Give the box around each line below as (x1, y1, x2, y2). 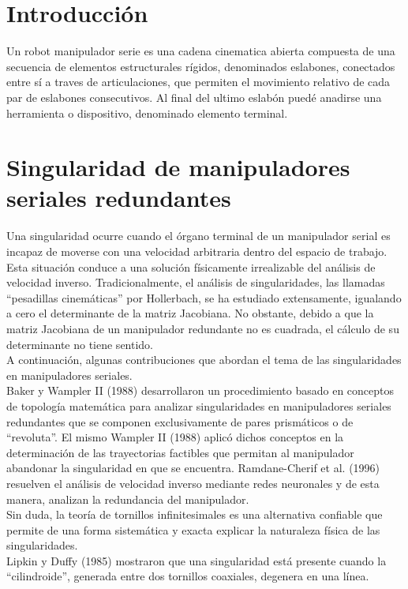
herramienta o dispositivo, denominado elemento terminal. (6, 104, 288, 121)
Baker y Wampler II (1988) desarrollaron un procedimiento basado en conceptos (6, 382, 395, 399)
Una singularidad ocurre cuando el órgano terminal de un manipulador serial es (6, 227, 391, 244)
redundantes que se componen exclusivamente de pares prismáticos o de (6, 413, 354, 430)
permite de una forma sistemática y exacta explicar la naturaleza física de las (6, 521, 380, 538)
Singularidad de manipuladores (6, 151, 350, 183)
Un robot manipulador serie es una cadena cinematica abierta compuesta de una (6, 43, 395, 59)
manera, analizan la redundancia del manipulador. (6, 490, 249, 507)
